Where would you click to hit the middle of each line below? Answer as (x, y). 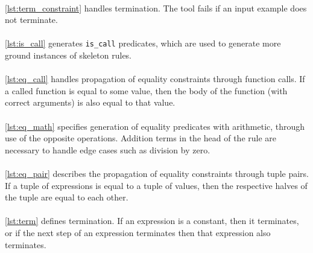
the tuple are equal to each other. (67, 197)
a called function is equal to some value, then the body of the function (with (146, 90)
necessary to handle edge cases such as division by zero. (108, 149)
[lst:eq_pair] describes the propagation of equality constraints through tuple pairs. (157, 173)
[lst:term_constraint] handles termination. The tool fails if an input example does (156, 8)
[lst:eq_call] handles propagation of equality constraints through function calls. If (155, 79)
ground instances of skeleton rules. (68, 55)
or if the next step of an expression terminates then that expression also (138, 232)
